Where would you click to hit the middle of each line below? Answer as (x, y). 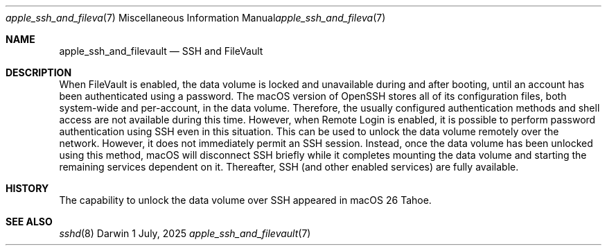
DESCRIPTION (39, 72)
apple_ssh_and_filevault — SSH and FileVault (161, 51)
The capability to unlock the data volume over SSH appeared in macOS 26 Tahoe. (245, 200)
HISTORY (27, 188)
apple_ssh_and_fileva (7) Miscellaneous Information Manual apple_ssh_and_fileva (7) (196, 18)
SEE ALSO (29, 222)
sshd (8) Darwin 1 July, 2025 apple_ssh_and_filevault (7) (185, 233)
